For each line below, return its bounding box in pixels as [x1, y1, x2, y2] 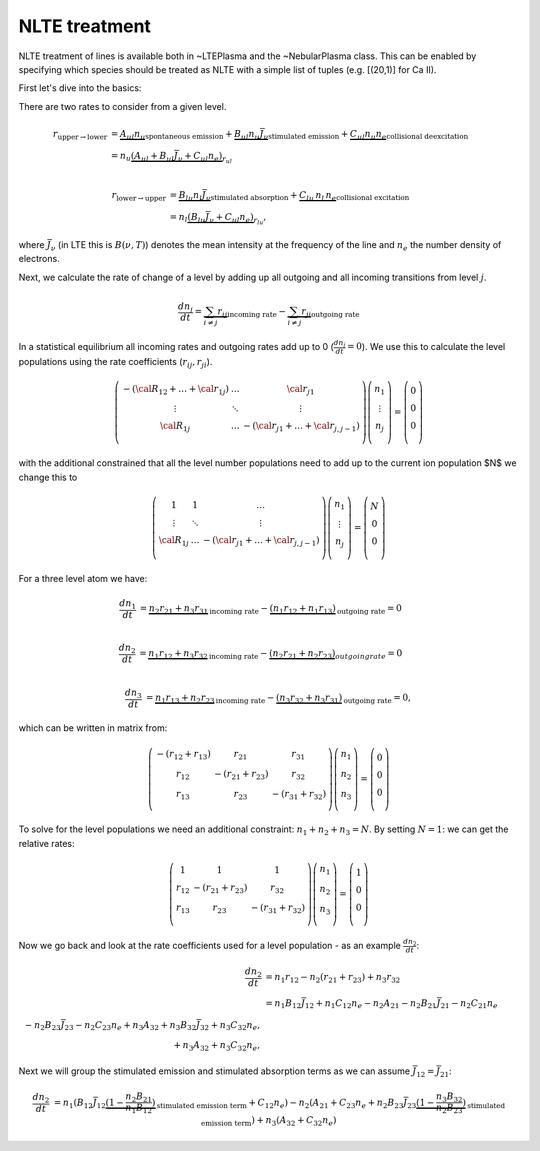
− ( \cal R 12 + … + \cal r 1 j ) [123, 383, 230, 397]
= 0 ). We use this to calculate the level [346, 340, 506, 352]
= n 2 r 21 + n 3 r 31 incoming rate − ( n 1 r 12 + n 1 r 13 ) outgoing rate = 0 [139, 603, 402, 616]
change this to [18, 471, 78, 483]
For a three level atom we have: [18, 572, 148, 584]
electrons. [18, 253, 60, 265]
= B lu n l [169, 189, 203, 203]
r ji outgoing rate [301, 305, 360, 319]
